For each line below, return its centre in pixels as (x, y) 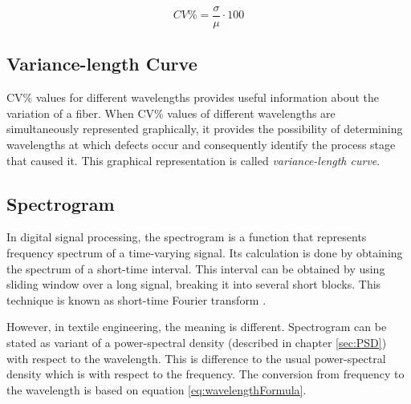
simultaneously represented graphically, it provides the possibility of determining (205, 129)
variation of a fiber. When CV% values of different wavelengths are (171, 113)
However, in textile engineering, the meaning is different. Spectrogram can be (197, 327)
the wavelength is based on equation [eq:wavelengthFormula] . (157, 389)
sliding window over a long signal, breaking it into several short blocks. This (194, 284)
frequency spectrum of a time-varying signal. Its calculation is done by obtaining (205, 253)
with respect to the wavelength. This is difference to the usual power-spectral (196, 358)
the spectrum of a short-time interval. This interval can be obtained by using (196, 268)
